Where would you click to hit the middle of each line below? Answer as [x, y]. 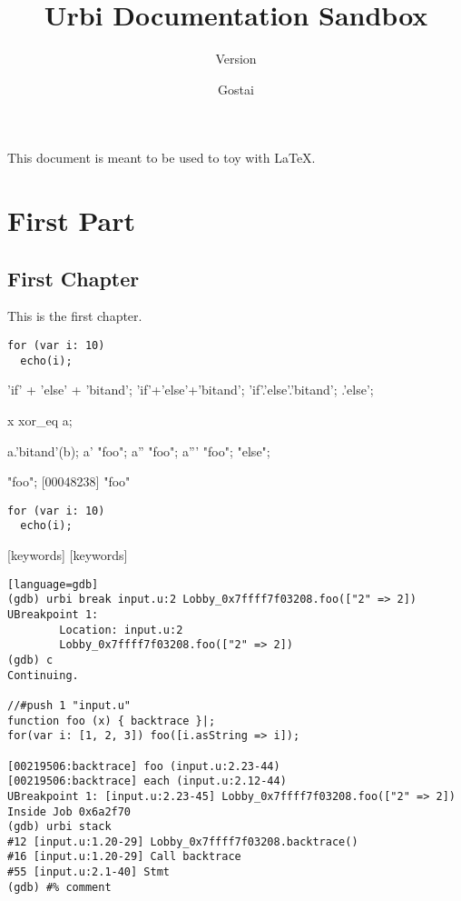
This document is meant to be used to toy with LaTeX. [162, 158]
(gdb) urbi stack [59, 827]
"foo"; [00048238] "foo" [69, 481]
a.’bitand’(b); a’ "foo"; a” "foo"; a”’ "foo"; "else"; [139, 450]
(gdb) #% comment [59, 887]
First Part [71, 220]
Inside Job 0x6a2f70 [69, 811]
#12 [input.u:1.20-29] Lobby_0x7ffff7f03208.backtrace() [183, 841]
